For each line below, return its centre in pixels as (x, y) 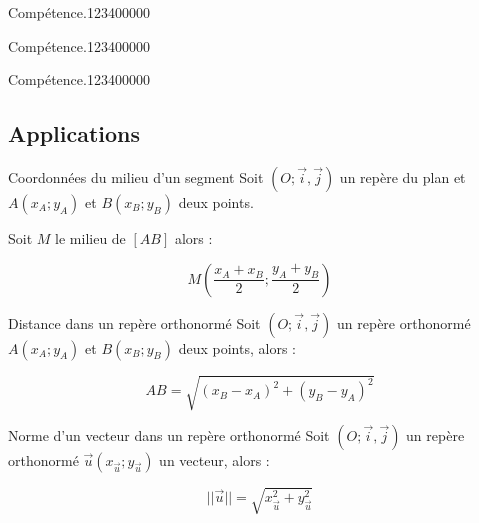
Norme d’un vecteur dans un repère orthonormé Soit (169, 435)
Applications (74, 133)
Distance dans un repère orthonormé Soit (134, 322)
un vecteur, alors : (214, 460)
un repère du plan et (402, 176)
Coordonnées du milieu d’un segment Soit (136, 176)
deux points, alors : (237, 347)
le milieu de (90, 237)
